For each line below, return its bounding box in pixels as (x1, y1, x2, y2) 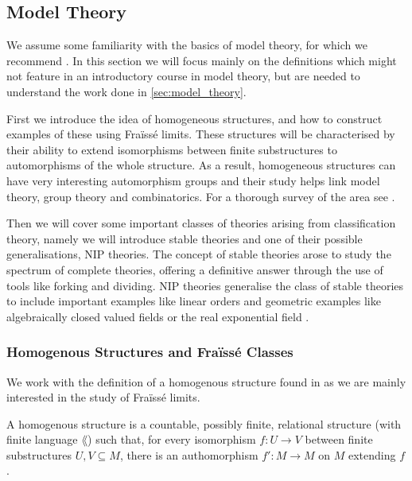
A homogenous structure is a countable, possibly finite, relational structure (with (6, 415, 402, 432)
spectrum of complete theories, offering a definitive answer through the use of (6, 261, 383, 277)
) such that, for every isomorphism (87, 431, 256, 448)
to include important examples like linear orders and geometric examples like (6, 293, 381, 309)
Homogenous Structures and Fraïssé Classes (6, 342, 293, 362)
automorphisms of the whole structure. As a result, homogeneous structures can (6, 157, 396, 173)
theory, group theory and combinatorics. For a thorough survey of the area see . (6, 188, 395, 204)
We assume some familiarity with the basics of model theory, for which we (6, 37, 367, 53)
